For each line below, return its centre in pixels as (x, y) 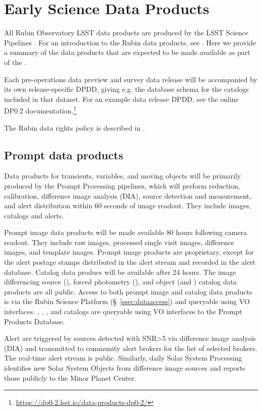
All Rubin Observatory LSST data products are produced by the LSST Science (126, 33)
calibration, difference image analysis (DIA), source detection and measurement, (128, 195)
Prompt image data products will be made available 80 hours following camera (125, 232)
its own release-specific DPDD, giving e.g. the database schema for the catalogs (126, 89)
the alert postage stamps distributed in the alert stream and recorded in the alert (130, 262)
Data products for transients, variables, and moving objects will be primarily (123, 176)
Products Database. (35, 321)
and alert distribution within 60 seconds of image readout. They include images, (128, 205)
